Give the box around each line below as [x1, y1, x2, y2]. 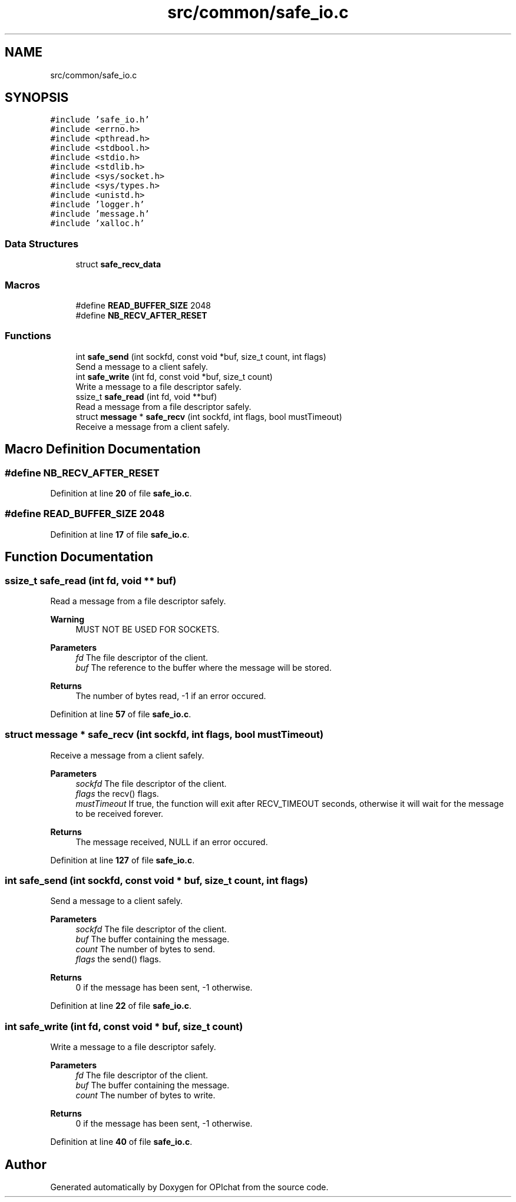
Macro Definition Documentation [5, 442, 201, 457]
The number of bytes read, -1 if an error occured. [75, 690, 266, 701]
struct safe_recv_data [75, 259, 161, 270]
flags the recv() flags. [75, 788, 159, 799]
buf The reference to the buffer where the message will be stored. [75, 662, 332, 673]
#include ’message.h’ [50, 209, 150, 219]
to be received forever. [75, 808, 164, 819]
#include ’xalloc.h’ [50, 218, 145, 229]
